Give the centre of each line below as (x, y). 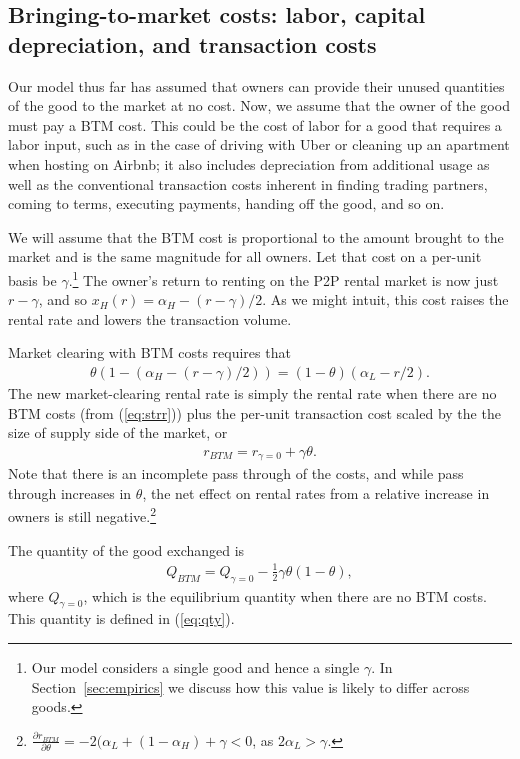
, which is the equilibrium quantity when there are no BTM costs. (285, 595)
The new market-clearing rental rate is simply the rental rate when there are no (252, 393)
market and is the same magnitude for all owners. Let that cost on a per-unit (245, 256)
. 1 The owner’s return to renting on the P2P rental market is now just (283, 278)
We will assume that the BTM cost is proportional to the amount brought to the (256, 236)
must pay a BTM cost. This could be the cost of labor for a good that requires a (255, 124)
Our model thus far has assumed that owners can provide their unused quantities (256, 85)
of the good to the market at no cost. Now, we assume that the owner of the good (259, 105)
